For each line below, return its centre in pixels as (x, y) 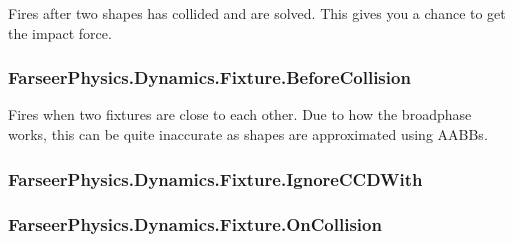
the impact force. (60, 32)
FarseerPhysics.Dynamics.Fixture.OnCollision (195, 224)
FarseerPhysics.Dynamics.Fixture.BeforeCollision (209, 77)
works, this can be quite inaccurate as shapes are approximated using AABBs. (248, 134)
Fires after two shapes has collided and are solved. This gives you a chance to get (257, 13)
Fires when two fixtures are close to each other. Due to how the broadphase (240, 114)
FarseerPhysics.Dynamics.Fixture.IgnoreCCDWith (215, 178)
